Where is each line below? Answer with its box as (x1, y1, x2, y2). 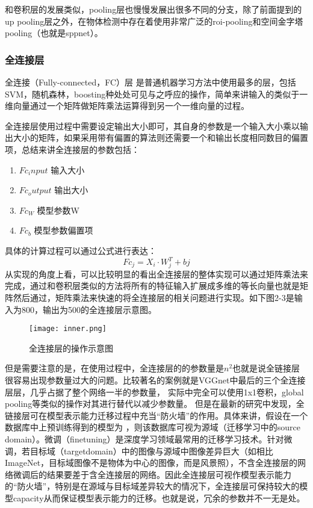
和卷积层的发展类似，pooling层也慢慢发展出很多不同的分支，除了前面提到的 (5, 3, 302, 15)
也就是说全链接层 (232, 362, 300, 374)
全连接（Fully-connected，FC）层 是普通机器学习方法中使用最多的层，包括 (5, 76, 296, 88)
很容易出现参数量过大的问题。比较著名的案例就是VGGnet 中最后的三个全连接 (5, 373, 306, 386)
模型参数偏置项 (34, 224, 93, 237)
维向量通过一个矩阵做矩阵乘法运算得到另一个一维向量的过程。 (5, 99, 249, 112)
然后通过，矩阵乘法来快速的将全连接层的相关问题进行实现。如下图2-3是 (13, 291, 294, 303)
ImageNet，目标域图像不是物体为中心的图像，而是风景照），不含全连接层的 (5, 456, 298, 469)
